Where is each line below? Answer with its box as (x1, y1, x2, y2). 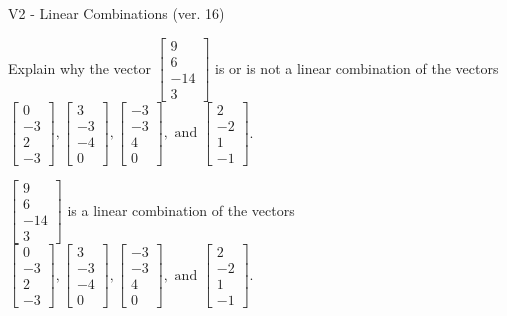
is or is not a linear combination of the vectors (215, 57, 499, 78)
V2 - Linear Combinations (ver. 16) (8, 3, 225, 23)
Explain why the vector (8, 57, 151, 78)
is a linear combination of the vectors (67, 199, 295, 220)
